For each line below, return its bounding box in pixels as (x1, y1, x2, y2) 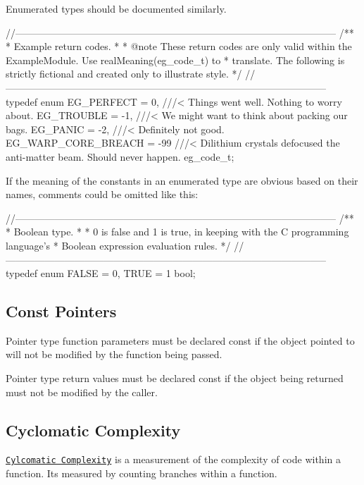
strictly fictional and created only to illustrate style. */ (6, 66, 242, 81)
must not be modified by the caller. (6, 384, 158, 399)
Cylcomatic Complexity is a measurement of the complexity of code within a (6, 452, 341, 467)
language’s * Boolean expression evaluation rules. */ (6, 238, 231, 252)
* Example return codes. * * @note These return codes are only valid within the (6, 39, 352, 54)
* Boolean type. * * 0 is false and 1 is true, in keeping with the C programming (6, 224, 349, 239)
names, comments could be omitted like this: (6, 187, 199, 202)
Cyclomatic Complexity (6, 419, 181, 441)
